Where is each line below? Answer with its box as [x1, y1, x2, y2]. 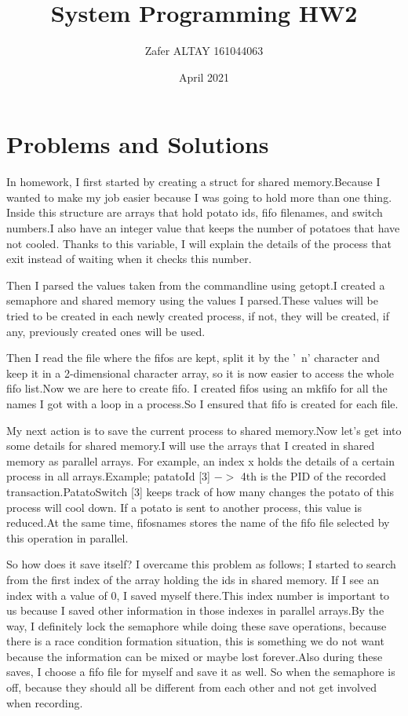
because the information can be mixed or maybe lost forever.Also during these [6, 648, 383, 664]
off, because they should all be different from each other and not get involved [6, 679, 377, 696]
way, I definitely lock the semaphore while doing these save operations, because [6, 617, 387, 634]
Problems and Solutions [6, 128, 269, 160]
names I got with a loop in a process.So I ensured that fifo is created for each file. [6, 395, 399, 411]
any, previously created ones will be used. [6, 323, 206, 339]
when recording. [6, 694, 83, 711]
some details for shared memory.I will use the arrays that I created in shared [6, 437, 375, 454]
